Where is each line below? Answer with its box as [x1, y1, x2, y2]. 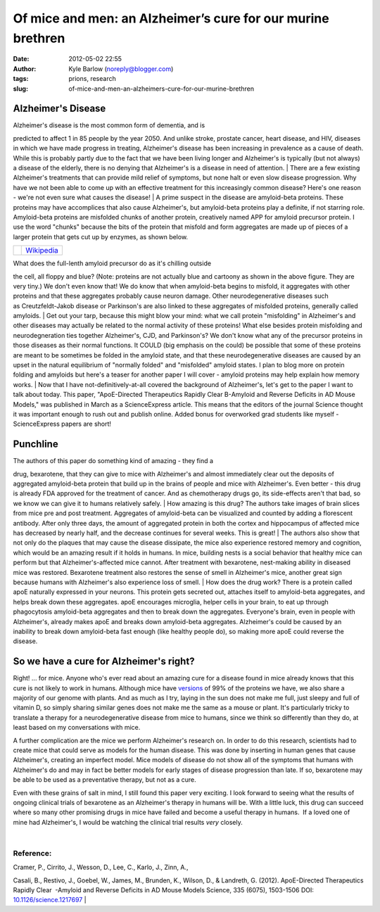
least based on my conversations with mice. [13, 723, 141, 732]
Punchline [13, 438, 59, 450]
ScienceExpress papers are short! [13, 419, 112, 429]
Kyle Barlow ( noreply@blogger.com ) [68, 64, 174, 73]
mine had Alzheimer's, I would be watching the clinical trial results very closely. [13, 818, 243, 826]
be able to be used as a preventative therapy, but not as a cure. [13, 775, 196, 784]
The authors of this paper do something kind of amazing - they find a [13, 457, 214, 465]
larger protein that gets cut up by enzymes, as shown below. [13, 232, 189, 241]
